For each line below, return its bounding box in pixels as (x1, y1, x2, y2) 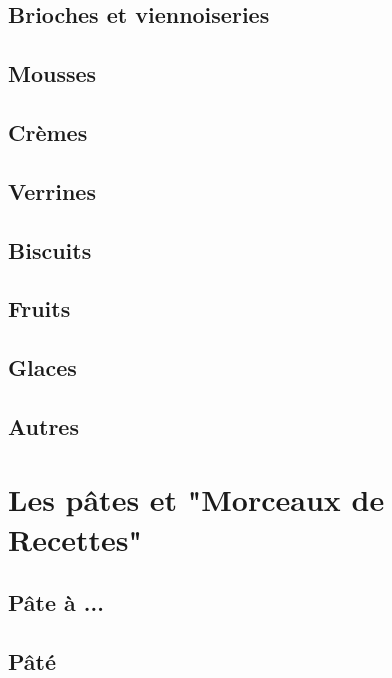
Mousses (8, 58, 97, 89)
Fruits (8, 293, 71, 324)
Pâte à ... (8, 587, 104, 618)
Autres (8, 410, 79, 441)
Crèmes (8, 116, 88, 147)
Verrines (8, 175, 96, 206)
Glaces (8, 352, 77, 383)
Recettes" (8, 518, 142, 559)
